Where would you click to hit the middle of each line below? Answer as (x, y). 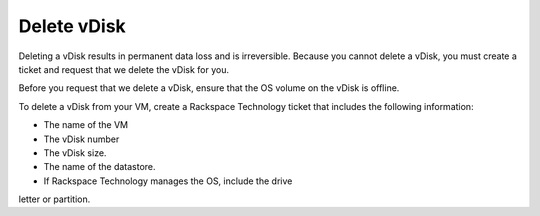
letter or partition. (54, 199)
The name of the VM (86, 125)
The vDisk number (81, 139)
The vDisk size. (75, 152)
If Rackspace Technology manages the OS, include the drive (168, 181)
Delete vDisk (72, 26)
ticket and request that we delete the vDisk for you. (124, 69)
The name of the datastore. (99, 167)
